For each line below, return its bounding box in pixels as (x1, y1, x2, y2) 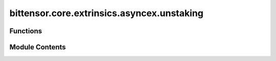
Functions (9, 27, 42, 35)
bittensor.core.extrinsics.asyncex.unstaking (9, 8, 204, 19)
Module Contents (9, 43, 66, 51)
